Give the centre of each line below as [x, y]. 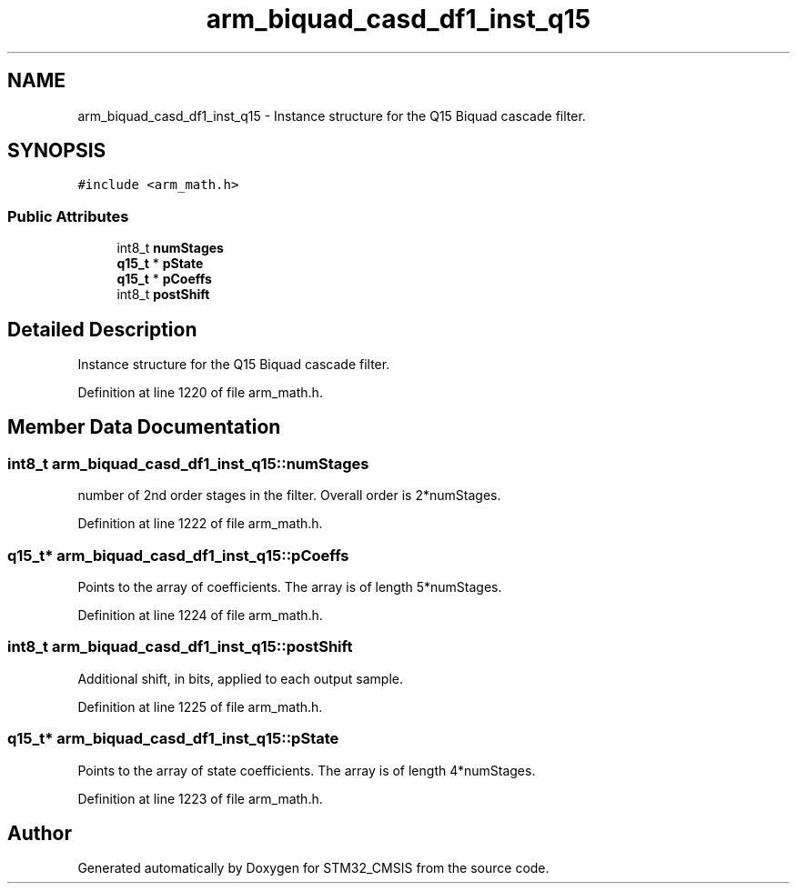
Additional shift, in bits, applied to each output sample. [240, 678]
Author [40, 833]
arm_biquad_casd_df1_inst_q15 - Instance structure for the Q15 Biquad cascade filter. [332, 115]
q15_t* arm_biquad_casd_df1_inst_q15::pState [173, 739]
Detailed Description [102, 329]
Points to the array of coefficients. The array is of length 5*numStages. [290, 587]
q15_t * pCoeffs [164, 279]
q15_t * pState [160, 264]
